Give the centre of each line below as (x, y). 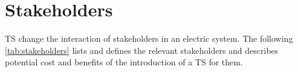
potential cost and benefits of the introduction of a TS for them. (124, 62)
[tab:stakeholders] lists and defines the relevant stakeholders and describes (142, 50)
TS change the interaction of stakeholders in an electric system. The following (149, 38)
